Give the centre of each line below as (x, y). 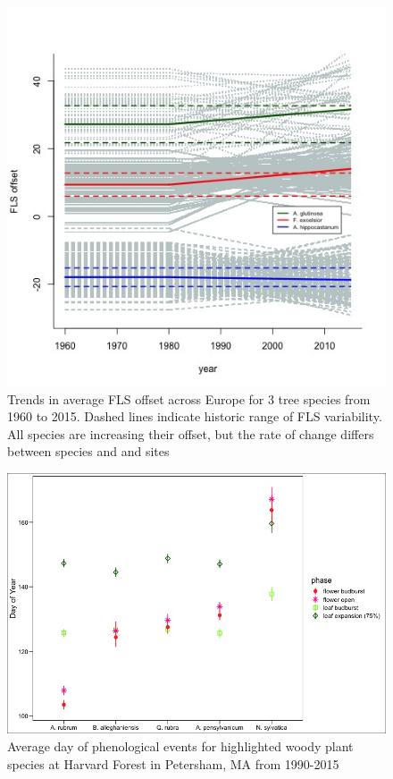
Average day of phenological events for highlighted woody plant (180, 746)
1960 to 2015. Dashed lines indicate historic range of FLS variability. (195, 416)
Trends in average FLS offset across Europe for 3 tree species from (189, 398)
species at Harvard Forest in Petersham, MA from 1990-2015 (173, 763)
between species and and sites (88, 451)
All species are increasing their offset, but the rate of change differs (191, 433)
